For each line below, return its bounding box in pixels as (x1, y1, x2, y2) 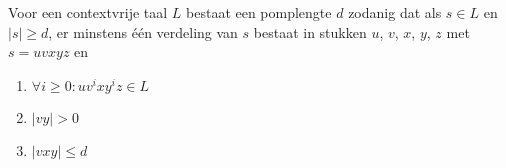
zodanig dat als (348, 2, 442, 22)
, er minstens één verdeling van (48, 21, 238, 42)
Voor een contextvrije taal (8, 2, 168, 22)
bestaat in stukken (253, 21, 367, 42)
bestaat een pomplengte (186, 2, 332, 22)
